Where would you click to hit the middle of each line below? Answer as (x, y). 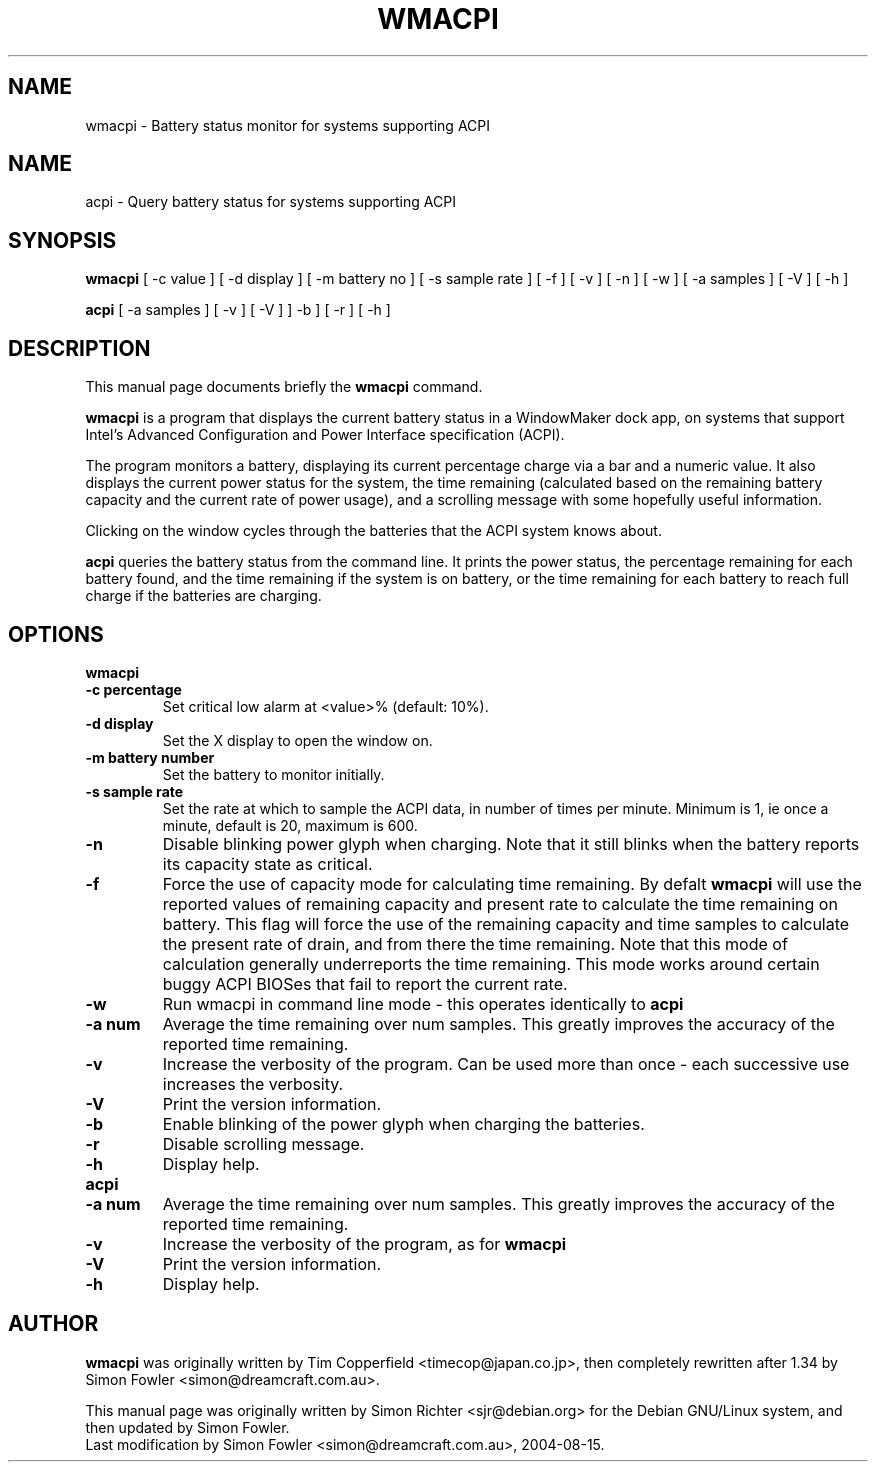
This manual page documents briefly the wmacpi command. (284, 387)
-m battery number (150, 757)
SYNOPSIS (62, 240)
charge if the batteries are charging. (203, 596)
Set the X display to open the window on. (297, 740)
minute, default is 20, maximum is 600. (290, 825)
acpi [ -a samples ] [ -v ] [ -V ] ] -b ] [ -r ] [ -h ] (238, 310)
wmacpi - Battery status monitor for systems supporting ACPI (287, 125)
